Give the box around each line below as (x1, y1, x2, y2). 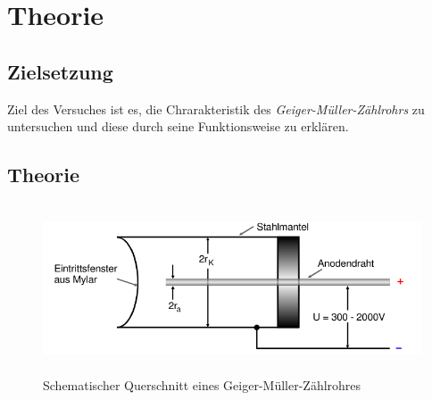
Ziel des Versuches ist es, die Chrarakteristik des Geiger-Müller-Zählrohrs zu (7, 99, 425, 118)
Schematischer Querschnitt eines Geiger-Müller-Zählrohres (43, 375, 361, 394)
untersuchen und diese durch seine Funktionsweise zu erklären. (7, 117, 349, 136)
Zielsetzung (7, 57, 113, 85)
